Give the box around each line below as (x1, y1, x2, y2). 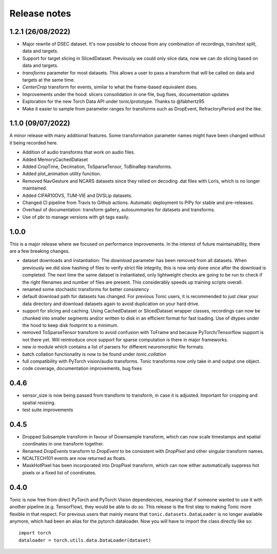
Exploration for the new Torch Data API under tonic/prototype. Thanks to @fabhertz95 (22, 98, 205, 105)
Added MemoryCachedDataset (22, 156, 88, 162)
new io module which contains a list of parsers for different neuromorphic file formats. (22, 344, 205, 350)
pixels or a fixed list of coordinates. (22, 469, 97, 475)
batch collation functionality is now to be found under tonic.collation (22, 351, 167, 357)
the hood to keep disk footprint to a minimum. (22, 322, 119, 328)
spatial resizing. (22, 399, 56, 405)
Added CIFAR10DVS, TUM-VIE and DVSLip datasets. (22, 192, 133, 198)
